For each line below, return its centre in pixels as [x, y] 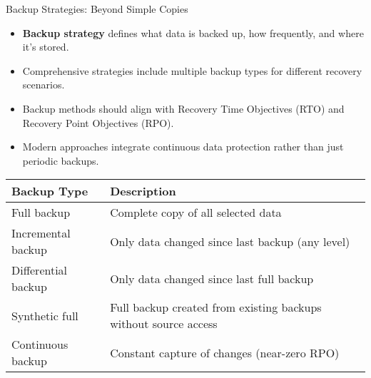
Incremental [41, 233]
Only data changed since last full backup [212, 278]
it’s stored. [46, 47]
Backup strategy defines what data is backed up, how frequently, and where [193, 32]
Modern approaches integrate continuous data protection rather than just [183, 147]
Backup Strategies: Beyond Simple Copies [97, 9]
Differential [40, 270]
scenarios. [44, 85]
